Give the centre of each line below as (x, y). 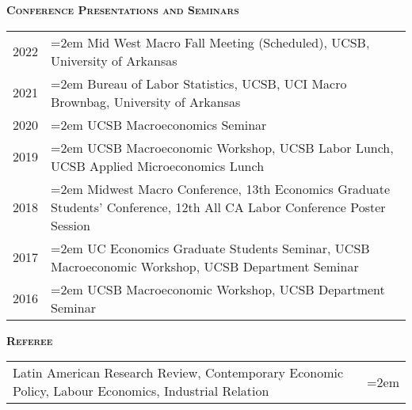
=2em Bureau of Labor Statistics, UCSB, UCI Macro (199, 83)
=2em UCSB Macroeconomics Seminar (159, 124)
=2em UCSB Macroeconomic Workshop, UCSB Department (218, 289)
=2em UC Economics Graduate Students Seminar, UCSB (210, 248)
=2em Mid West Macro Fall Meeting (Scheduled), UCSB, (210, 42)
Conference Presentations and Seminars (123, 9)
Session (71, 225)
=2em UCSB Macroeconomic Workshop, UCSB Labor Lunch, (222, 147)
